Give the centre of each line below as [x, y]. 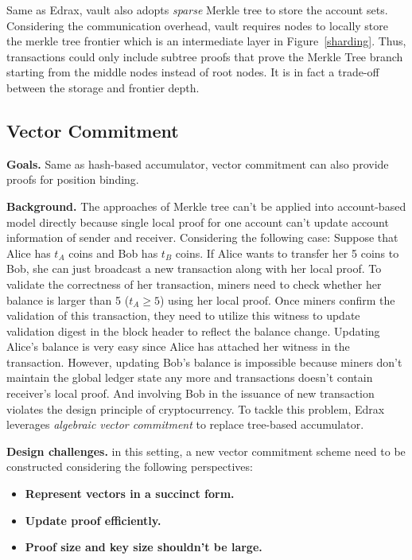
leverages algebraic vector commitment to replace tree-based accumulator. [185, 424]
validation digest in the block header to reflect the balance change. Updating [193, 331]
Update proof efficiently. [93, 520]
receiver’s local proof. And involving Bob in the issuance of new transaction [190, 393]
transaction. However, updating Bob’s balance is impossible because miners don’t [204, 362]
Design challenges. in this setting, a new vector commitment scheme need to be [206, 451]
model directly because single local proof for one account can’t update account [198, 222]
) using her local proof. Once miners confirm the [278, 299]
